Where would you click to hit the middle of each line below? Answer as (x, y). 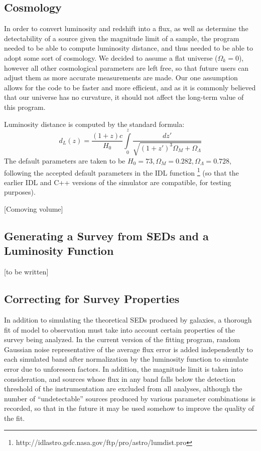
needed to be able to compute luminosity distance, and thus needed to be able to (129, 48)
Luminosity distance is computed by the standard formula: (94, 124)
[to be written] (26, 272)
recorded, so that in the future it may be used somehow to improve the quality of (129, 408)
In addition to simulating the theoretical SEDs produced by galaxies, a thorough (128, 319)
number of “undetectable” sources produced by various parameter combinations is (130, 398)
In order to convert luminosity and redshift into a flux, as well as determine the (126, 28)
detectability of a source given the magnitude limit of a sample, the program (122, 38)
